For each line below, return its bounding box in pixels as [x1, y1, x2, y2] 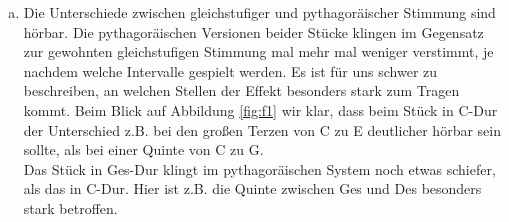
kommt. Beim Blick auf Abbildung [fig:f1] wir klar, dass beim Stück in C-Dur [23, 99, 498, 120]
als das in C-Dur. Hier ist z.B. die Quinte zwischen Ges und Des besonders [23, 178, 482, 199]
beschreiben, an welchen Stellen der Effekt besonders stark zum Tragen [23, 80, 460, 101]
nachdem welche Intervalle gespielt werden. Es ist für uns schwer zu [23, 60, 438, 81]
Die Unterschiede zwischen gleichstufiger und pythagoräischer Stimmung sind [23, 2, 496, 22]
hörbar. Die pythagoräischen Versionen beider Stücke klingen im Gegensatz [23, 21, 484, 42]
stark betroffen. [23, 197, 118, 218]
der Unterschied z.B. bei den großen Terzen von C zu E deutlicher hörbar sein [23, 119, 501, 140]
